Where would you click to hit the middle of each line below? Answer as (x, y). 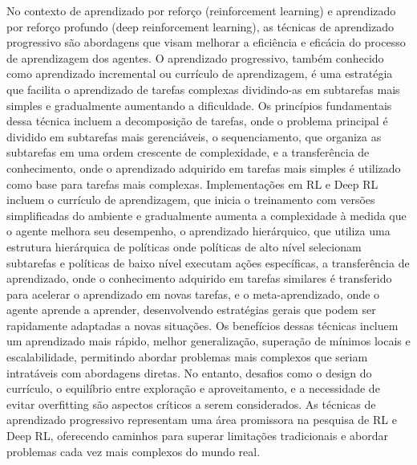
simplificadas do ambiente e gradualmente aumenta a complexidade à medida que (206, 215)
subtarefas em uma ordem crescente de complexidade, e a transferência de (188, 152)
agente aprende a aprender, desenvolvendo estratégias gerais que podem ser (191, 310)
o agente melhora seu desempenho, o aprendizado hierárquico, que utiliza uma (198, 231)
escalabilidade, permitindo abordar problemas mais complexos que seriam (187, 357)
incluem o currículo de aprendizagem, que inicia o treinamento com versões (191, 200)
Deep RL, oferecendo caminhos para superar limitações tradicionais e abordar (197, 436)
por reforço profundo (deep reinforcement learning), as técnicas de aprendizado (200, 26)
